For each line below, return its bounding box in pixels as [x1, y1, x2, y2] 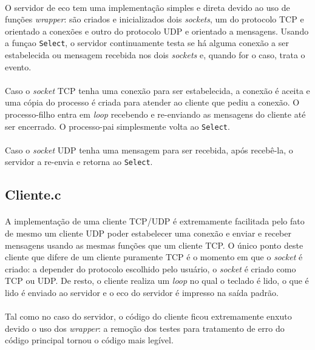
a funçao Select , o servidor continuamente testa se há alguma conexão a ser [5, 36, 290, 49]
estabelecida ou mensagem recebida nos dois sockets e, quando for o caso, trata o [5, 49, 305, 61]
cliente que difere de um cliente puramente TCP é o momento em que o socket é [5, 251, 303, 263]
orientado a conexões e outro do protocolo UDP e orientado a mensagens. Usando [5, 24, 309, 37]
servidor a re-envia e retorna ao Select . [5, 155, 153, 168]
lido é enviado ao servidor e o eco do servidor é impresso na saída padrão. [5, 286, 279, 299]
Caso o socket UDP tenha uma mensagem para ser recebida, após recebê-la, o [5, 143, 293, 156]
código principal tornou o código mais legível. [5, 334, 174, 346]
